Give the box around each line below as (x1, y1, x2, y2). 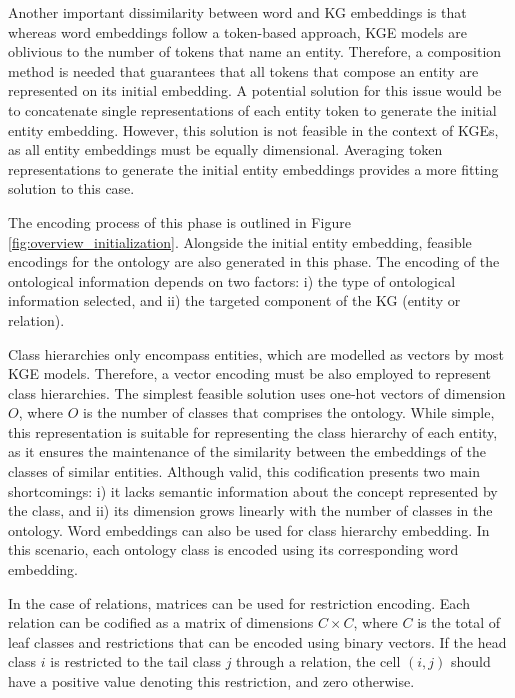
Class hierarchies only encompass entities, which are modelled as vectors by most (8, 343, 504, 364)
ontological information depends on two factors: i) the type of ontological (8, 270, 456, 291)
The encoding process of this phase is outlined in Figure (8, 211, 351, 232)
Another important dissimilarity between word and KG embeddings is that (8, 2, 467, 22)
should (450, 651, 491, 672)
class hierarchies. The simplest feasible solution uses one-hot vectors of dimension (8, 382, 506, 403)
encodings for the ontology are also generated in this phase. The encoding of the (8, 251, 500, 272)
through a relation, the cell (236, 651, 401, 672)
